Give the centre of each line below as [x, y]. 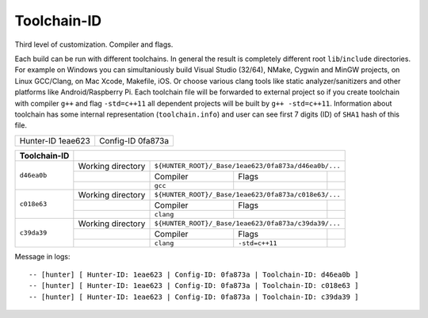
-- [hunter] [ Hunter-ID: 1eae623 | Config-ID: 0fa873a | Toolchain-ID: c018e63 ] [194, 286]
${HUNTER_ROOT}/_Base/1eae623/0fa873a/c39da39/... [247, 223]
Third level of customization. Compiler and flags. [94, 44]
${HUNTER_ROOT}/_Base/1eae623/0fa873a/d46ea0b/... [247, 166]
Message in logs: [42, 256]
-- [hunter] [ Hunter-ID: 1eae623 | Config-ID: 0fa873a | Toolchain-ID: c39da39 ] [194, 297]
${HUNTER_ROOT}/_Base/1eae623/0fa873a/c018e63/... [247, 195]
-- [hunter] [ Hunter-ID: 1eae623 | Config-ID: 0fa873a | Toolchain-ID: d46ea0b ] [194, 275]
